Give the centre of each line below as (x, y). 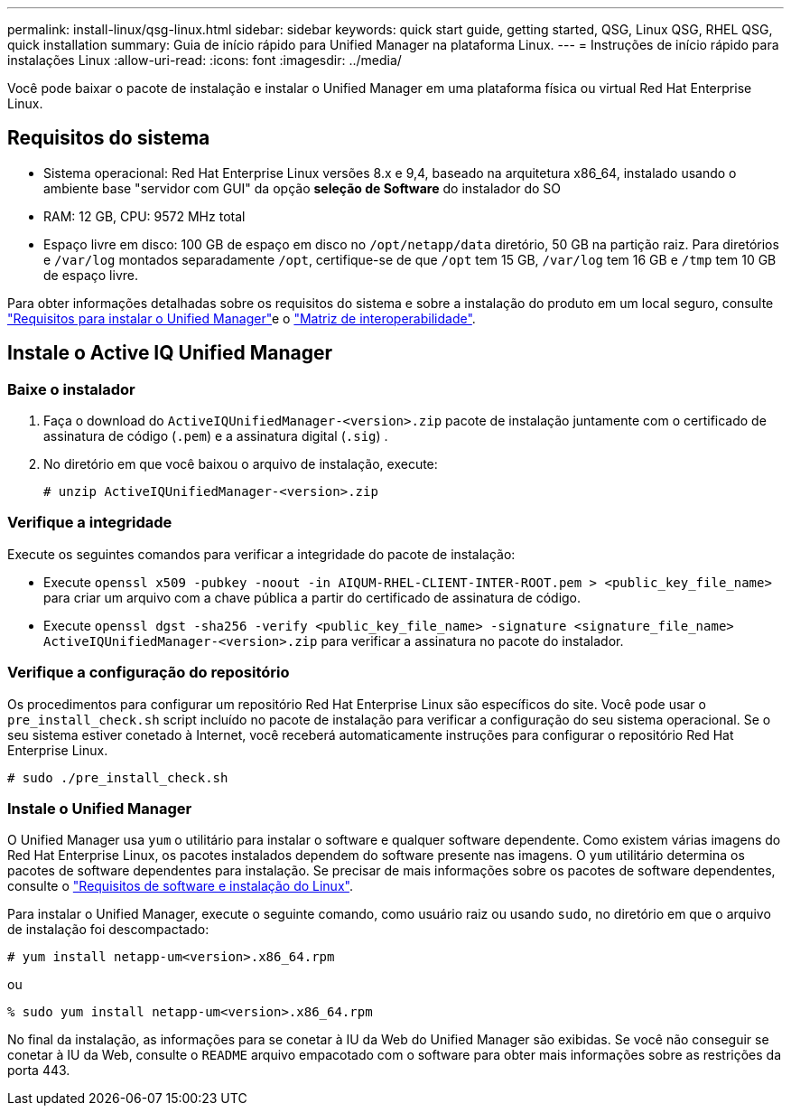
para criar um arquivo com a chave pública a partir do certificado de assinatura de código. (312, 597)
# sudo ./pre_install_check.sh (118, 777)
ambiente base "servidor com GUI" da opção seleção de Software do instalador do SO (302, 188)
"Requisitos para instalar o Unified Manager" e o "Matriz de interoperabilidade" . (242, 318)
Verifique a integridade (90, 523)
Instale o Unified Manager (100, 808)
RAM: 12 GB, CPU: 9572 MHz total (144, 216)
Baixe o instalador (71, 389)
